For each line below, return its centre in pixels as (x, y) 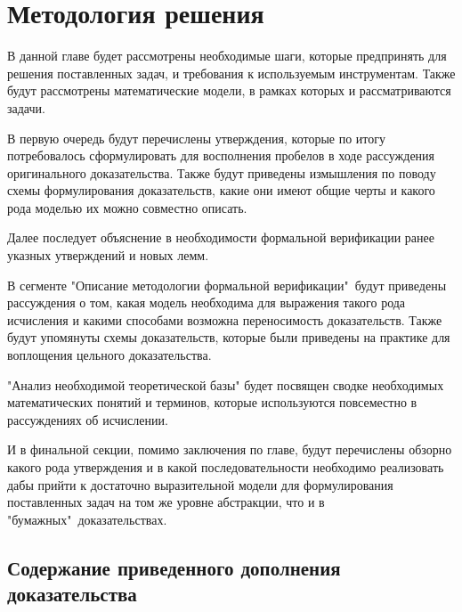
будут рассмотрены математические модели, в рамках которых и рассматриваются (229, 90)
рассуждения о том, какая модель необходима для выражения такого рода (207, 302)
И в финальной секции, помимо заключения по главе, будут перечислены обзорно (230, 449)
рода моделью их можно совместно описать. (127, 207)
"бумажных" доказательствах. (87, 519)
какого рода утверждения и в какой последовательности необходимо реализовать (226, 467)
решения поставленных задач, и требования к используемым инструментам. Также (231, 73)
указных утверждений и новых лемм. (108, 255)
